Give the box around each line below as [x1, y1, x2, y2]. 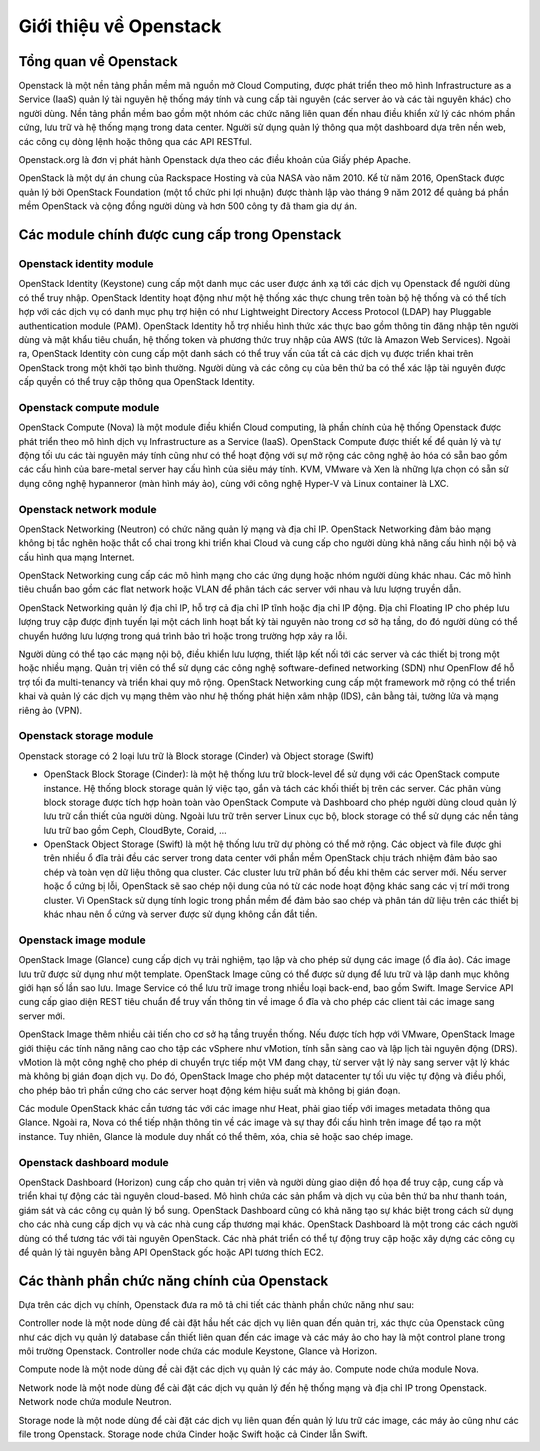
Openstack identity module [18, 256, 154, 270]
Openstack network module [18, 502, 157, 516]
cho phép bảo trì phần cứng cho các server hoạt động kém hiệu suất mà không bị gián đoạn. [18, 1084, 401, 1096]
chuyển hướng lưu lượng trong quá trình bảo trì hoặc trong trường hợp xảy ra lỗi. [18, 630, 348, 642]
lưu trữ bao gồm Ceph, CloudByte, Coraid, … [43, 824, 227, 836]
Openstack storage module [18, 729, 154, 743]
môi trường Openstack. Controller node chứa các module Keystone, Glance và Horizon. [18, 1345, 378, 1357]
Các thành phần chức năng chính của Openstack [18, 1272, 329, 1289]
